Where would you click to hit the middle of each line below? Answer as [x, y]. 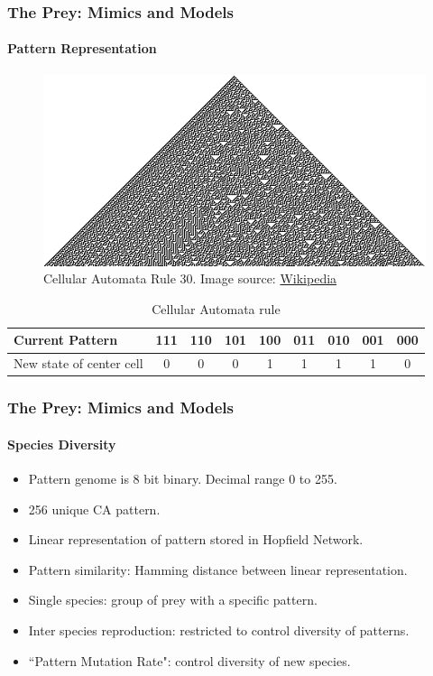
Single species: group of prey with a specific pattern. [173, 600]
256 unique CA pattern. [94, 509]
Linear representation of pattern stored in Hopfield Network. [196, 539]
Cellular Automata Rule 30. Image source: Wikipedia [190, 278]
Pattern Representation [82, 48]
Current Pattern [66, 340]
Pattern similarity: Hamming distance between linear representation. [218, 569]
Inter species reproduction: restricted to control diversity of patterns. [219, 630]
